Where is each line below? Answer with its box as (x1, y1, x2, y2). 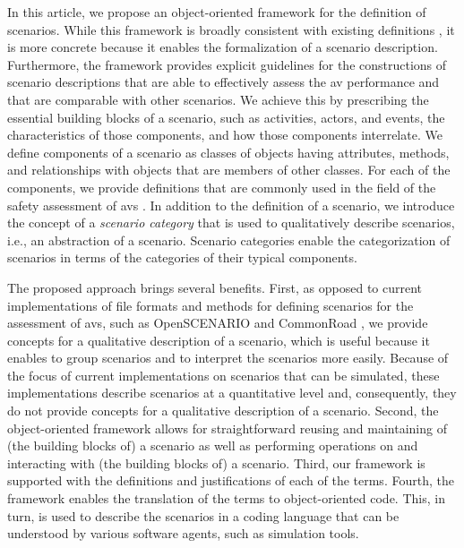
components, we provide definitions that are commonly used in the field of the (7, 177, 436, 196)
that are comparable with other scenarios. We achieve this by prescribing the (7, 90, 429, 108)
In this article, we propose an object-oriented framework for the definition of (7, 3, 426, 21)
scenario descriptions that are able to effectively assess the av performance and (7, 73, 440, 91)
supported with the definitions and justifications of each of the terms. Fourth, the (7, 471, 454, 490)
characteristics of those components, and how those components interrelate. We (7, 125, 443, 144)
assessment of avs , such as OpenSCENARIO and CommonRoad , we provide (7, 313, 428, 332)
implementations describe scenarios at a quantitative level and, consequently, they (7, 383, 457, 402)
